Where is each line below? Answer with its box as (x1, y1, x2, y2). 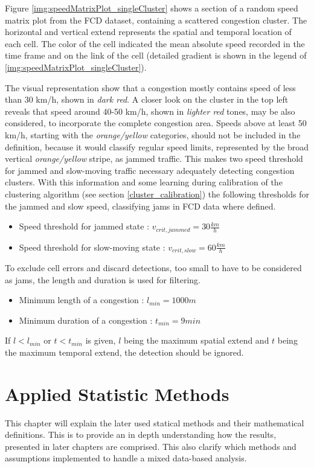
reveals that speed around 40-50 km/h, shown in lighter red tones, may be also (5, 104, 295, 117)
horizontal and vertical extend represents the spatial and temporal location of (5, 25, 292, 38)
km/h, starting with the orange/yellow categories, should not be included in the (5, 128, 301, 141)
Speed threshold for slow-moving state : (19, 240, 165, 253)
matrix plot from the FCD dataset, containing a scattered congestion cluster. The (5, 13, 307, 26)
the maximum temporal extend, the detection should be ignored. (5, 345, 244, 358)
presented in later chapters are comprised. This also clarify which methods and (5, 440, 296, 452)
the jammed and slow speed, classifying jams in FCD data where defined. (5, 199, 276, 212)
